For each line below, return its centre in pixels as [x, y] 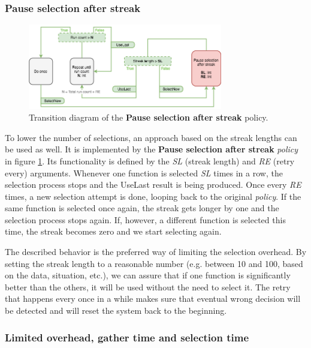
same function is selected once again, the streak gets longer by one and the [142, 208]
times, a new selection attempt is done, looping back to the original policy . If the [153, 196]
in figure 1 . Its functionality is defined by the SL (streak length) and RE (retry [150, 160]
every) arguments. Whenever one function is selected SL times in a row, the [144, 172]
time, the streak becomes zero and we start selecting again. [113, 231]
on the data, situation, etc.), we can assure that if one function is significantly [148, 275]
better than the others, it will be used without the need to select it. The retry [148, 286]
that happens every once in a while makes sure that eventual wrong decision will [153, 298]
